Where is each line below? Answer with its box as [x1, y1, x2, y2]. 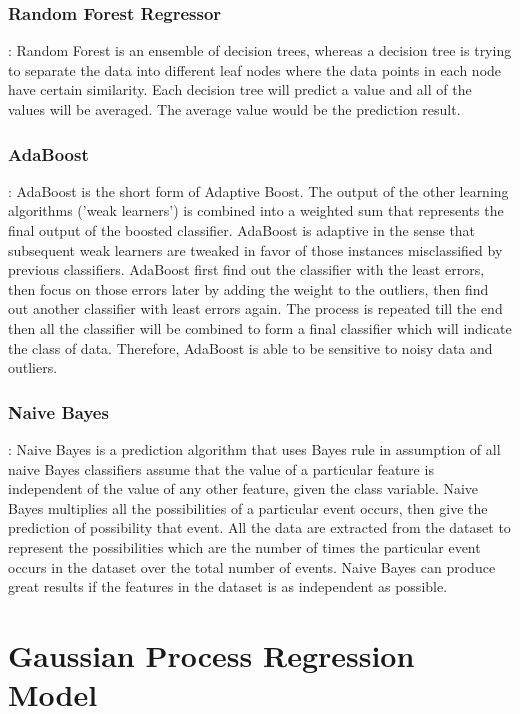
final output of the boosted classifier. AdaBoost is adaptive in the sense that [8, 220, 476, 240]
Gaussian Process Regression [8, 634, 415, 675]
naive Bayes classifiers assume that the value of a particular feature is [8, 458, 434, 479]
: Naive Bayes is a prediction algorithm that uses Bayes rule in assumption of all [8, 438, 501, 459]
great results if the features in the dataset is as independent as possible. [8, 576, 448, 597]
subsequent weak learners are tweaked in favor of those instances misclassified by [8, 239, 503, 260]
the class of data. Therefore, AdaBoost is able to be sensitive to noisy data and [8, 337, 493, 358]
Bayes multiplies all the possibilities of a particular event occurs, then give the [8, 497, 488, 518]
